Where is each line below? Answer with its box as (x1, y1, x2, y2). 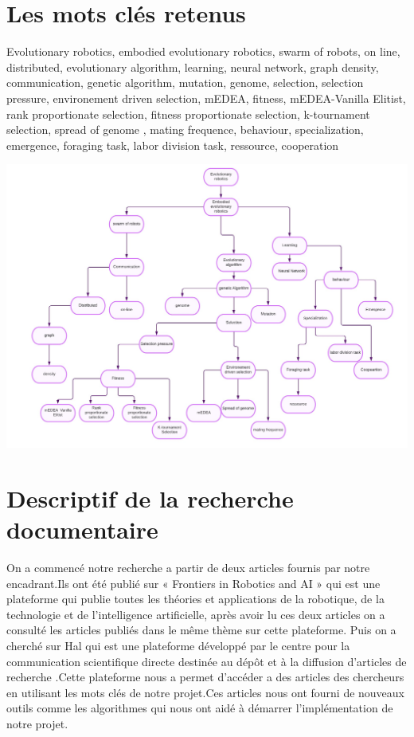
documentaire (6, 513, 158, 546)
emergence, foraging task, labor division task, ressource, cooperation (6, 136, 339, 153)
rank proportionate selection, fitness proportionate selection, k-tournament (6, 105, 370, 122)
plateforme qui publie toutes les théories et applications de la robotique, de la (6, 590, 385, 607)
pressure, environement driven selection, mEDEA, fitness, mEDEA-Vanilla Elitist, (6, 89, 406, 106)
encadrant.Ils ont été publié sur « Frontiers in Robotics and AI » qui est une (6, 574, 381, 591)
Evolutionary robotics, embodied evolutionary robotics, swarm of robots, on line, (6, 43, 400, 60)
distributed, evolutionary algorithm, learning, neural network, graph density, (6, 58, 379, 75)
